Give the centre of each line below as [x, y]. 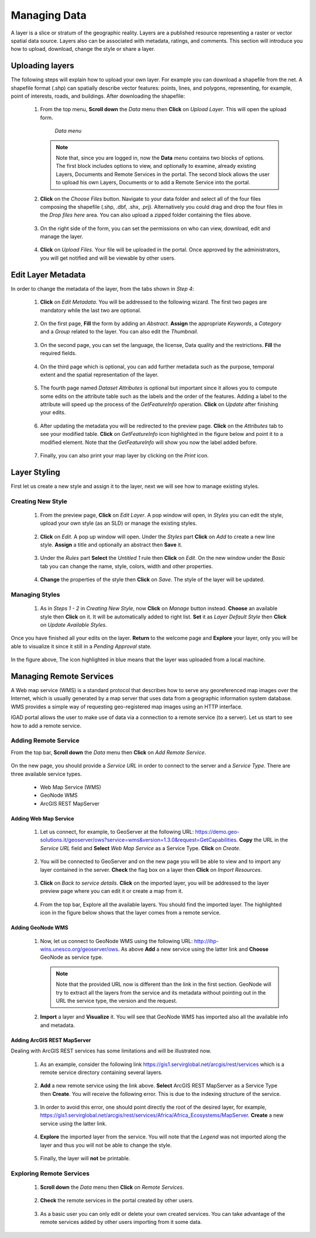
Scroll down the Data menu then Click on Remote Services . [112, 1187]
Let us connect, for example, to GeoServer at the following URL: [117, 832]
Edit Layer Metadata [48, 275]
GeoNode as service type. [72, 957]
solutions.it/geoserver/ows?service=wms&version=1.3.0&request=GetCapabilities [138, 840]
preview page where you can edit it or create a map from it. [111, 891]
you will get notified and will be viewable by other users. [108, 258]
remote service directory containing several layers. [102, 1072]
